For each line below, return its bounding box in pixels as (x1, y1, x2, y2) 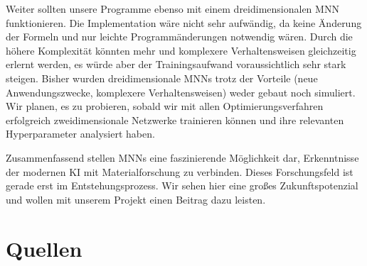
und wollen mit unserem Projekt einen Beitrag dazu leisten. (6, 192, 266, 206)
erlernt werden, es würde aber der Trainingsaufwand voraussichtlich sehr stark (6, 57, 346, 72)
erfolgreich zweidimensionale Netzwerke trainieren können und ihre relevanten (6, 112, 344, 127)
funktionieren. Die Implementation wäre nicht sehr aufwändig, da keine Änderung (6, 15, 362, 30)
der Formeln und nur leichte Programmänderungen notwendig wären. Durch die (6, 29, 353, 44)
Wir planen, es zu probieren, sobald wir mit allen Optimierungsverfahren (6, 99, 324, 113)
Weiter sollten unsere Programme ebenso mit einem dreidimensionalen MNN (6, 1, 339, 16)
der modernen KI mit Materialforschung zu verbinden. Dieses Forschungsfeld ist (6, 164, 353, 179)
